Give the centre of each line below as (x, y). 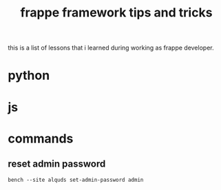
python (29, 75)
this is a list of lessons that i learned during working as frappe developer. (111, 48)
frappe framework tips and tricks (116, 13)
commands (41, 138)
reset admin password (57, 164)
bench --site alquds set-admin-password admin (76, 180)
